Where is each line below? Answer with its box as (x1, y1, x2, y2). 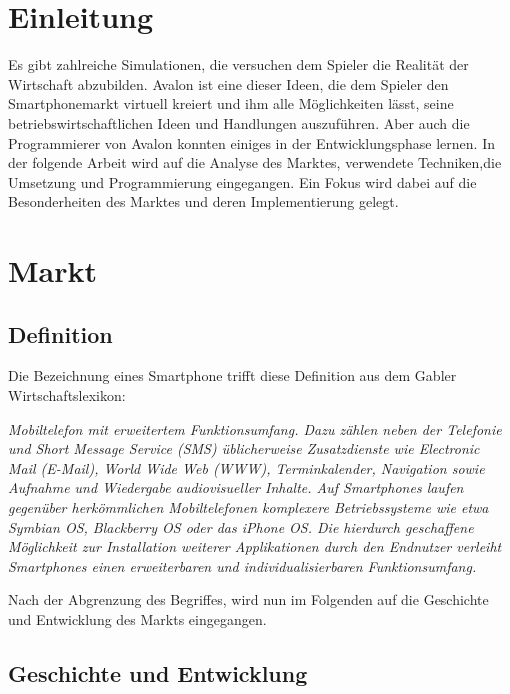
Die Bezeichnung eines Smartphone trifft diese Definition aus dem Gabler (8, 365, 457, 386)
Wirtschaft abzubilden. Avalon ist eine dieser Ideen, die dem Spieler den (8, 73, 449, 94)
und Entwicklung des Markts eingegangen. (8, 608, 267, 629)
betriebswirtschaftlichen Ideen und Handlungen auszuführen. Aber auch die (8, 112, 470, 133)
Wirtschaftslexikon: (8, 385, 126, 406)
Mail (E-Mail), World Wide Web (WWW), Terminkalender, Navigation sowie (8, 457, 485, 478)
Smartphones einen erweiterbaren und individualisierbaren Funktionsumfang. (8, 555, 477, 576)
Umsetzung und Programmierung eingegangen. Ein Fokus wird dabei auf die (8, 171, 477, 192)
